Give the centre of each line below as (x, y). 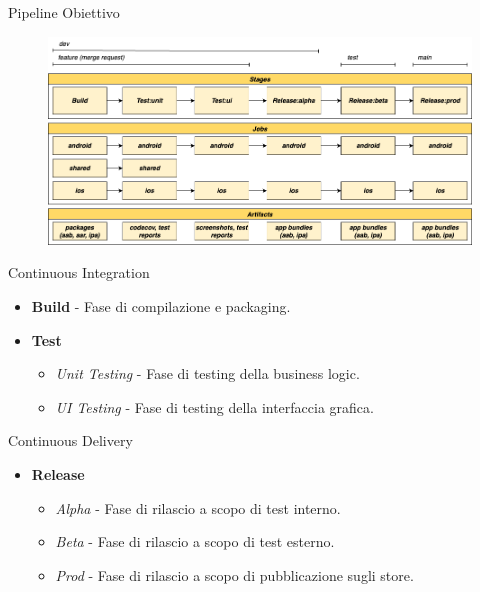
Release (58, 473)
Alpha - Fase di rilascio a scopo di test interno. (198, 507)
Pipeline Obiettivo (64, 12)
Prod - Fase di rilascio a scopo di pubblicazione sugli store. (234, 574)
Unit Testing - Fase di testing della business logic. (207, 373)
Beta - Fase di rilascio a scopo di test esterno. (195, 541)
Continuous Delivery (70, 440)
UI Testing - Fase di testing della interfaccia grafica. (214, 406)
